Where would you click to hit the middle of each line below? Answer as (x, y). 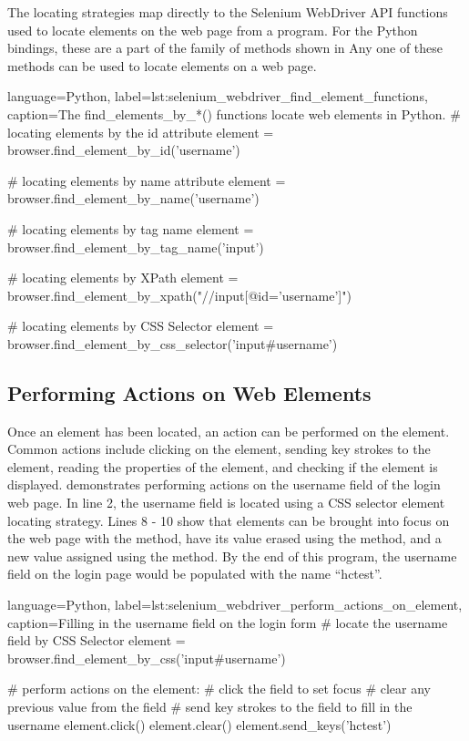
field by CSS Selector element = (97, 640)
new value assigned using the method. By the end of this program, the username (232, 556)
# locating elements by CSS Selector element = (141, 326)
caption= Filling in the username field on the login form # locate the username (228, 622)
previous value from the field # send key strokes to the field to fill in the (210, 707)
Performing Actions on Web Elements (189, 392)
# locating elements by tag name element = (131, 228)
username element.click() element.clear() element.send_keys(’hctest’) (199, 724)
